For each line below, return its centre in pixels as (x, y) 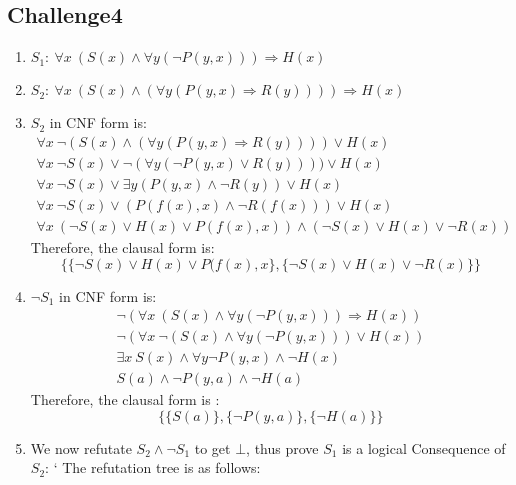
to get (212, 447)
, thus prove (282, 447)
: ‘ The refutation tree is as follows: (153, 467)
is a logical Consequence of (424, 447)
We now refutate (81, 447)
